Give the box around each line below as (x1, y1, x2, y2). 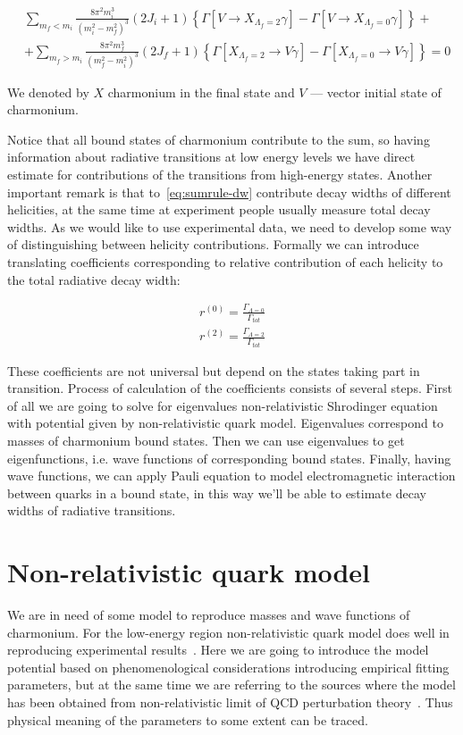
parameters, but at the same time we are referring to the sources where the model (7, 675, 456, 694)
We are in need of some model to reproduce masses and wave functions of (7, 606, 410, 623)
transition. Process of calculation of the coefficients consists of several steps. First (7, 379, 452, 397)
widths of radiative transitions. (7, 501, 176, 520)
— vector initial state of (310, 82, 442, 101)
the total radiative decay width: (7, 270, 181, 288)
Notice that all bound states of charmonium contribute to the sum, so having (7, 129, 430, 148)
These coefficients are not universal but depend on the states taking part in (7, 361, 420, 380)
